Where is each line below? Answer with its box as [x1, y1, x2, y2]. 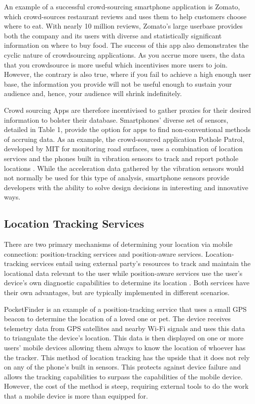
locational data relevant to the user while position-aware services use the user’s [4, 268, 243, 278]
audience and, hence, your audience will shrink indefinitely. [4, 88, 182, 99]
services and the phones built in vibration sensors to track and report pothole [4, 153, 239, 163]
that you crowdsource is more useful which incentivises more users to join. [4, 59, 228, 69]
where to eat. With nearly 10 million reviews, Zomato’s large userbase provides [4, 21, 243, 31]
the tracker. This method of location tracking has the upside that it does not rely [4, 352, 250, 362]
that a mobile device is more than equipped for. [4, 390, 148, 401]
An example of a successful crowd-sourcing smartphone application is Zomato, [4, 1, 240, 11]
